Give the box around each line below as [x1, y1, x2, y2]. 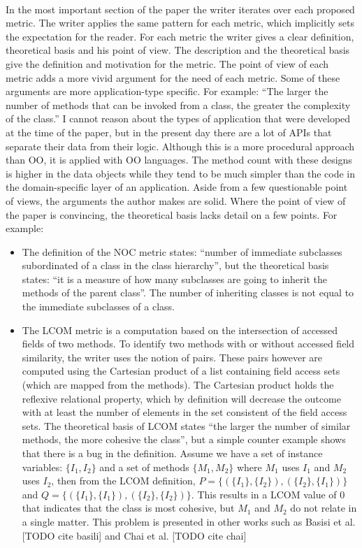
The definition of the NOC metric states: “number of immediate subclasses [22, 244, 342, 259]
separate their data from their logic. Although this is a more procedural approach [6, 138, 355, 153]
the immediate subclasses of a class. [22, 299, 175, 314]
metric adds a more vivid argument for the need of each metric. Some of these [6, 70, 340, 85]
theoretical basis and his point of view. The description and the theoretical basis [6, 43, 350, 57]
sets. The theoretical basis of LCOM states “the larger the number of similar [22, 418, 351, 433]
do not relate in [290, 500, 357, 515]
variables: [22, 459, 63, 474]
